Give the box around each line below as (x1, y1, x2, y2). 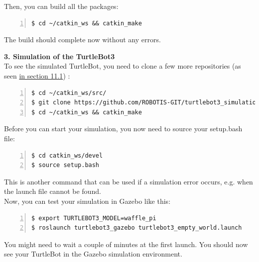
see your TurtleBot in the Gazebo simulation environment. (4, 249, 182, 259)
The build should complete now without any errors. (4, 34, 161, 45)
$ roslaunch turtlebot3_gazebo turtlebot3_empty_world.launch (31, 224, 242, 232)
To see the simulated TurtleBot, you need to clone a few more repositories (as (4, 61, 241, 71)
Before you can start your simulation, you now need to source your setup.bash (4, 123, 243, 134)
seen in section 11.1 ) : (4, 70, 70, 81)
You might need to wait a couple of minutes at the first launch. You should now (4, 239, 248, 249)
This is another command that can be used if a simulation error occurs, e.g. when (4, 176, 253, 186)
